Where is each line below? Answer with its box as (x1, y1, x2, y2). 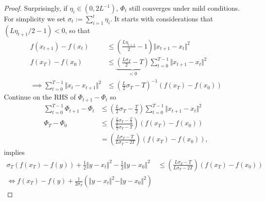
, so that (65, 25, 90, 35)
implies (4, 147, 25, 157)
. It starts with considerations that (110, 14, 213, 23)
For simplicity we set (4, 14, 66, 23)
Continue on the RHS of (4, 92, 76, 102)
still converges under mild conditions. (129, 3, 240, 13)
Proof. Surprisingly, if (4, 3, 67, 13)
